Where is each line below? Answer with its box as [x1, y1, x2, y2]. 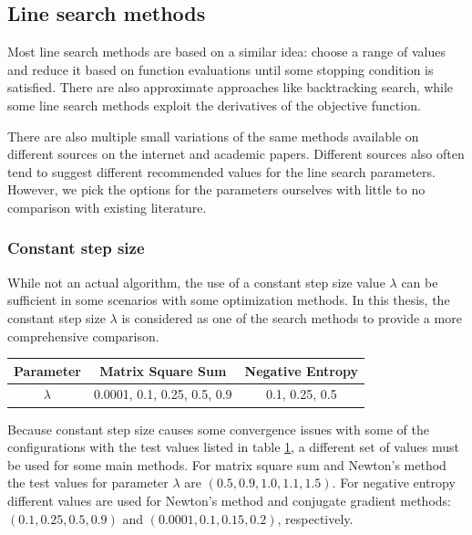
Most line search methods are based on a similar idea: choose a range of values [7, 42, 446, 61]
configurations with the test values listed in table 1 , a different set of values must [7, 437, 460, 456]
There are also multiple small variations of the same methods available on [7, 126, 419, 145]
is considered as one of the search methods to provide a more [121, 308, 462, 327]
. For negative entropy [332, 473, 456, 492]
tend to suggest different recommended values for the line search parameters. [7, 162, 436, 181]
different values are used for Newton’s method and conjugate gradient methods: [7, 490, 451, 509]
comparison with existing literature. [7, 197, 207, 216]
